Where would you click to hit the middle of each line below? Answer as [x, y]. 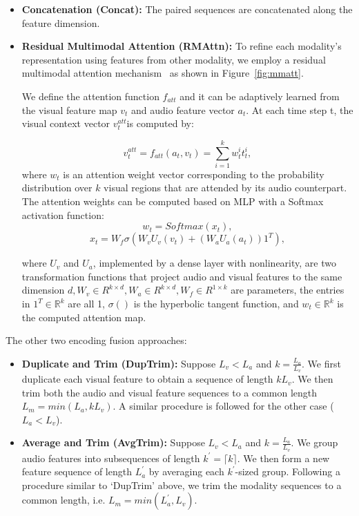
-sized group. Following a [288, 471]
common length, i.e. [64, 500]
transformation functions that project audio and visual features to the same [182, 276]
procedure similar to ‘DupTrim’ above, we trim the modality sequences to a [182, 485]
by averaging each [186, 471]
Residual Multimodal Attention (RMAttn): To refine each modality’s [182, 46]
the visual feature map [69, 109]
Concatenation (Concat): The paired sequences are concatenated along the [187, 9]
